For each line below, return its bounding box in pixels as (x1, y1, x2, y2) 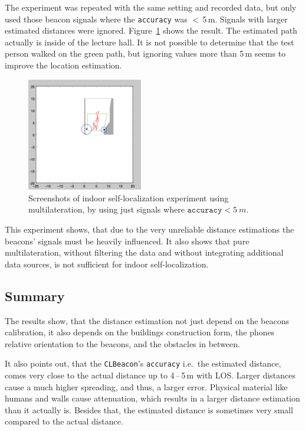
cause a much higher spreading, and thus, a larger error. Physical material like (5, 380, 288, 393)
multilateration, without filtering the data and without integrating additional (5, 246, 284, 259)
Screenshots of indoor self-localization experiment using (28, 191, 229, 204)
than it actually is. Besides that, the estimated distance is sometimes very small (5, 403, 293, 416)
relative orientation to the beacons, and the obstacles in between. (5, 337, 240, 350)
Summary (5, 286, 65, 305)
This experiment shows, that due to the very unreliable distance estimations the (5, 223, 294, 235)
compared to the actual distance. (5, 415, 123, 427)
